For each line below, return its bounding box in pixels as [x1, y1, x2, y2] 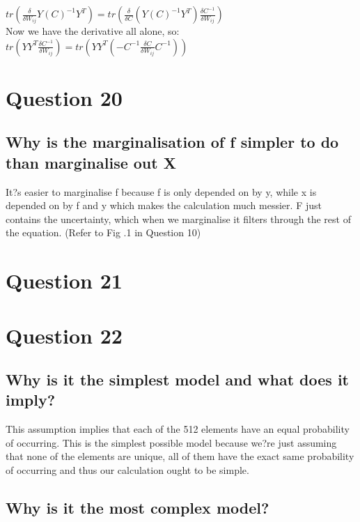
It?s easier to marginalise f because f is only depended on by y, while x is [6, 184, 317, 199]
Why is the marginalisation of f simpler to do [6, 131, 339, 153]
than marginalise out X [6, 151, 176, 173]
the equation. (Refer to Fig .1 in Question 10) [6, 225, 201, 240]
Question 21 [6, 266, 123, 295]
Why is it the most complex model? [6, 497, 269, 519]
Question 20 [6, 83, 123, 112]
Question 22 [6, 321, 123, 349]
